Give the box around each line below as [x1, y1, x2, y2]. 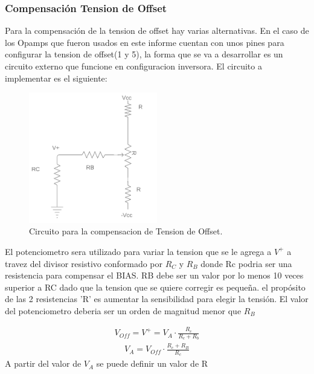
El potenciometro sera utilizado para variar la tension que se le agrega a [5, 245, 272, 257]
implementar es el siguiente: [5, 71, 107, 84]
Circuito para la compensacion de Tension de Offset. [29, 225, 223, 237]
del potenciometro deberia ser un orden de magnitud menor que [5, 304, 242, 317]
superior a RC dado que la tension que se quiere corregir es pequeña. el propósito [5, 280, 306, 293]
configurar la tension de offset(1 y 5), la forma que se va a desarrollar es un [5, 48, 283, 60]
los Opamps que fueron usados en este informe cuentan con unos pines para [5, 36, 284, 48]
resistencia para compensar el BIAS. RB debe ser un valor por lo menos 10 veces [5, 269, 304, 282]
